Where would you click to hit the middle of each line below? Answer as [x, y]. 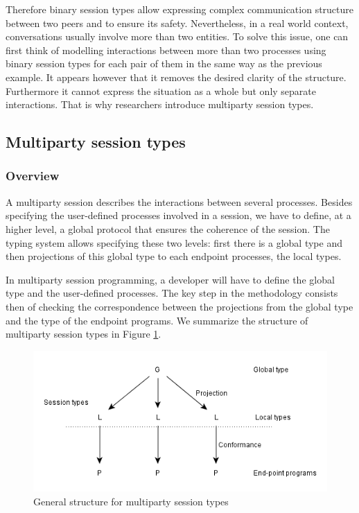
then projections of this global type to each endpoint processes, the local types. [174, 256]
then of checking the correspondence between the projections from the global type [179, 306]
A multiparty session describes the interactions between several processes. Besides [179, 201]
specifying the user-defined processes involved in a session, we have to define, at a [178, 215]
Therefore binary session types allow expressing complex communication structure [180, 9]
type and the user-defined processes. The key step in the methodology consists [172, 293]
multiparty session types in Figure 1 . [84, 334]
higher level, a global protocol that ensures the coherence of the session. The [168, 228]
